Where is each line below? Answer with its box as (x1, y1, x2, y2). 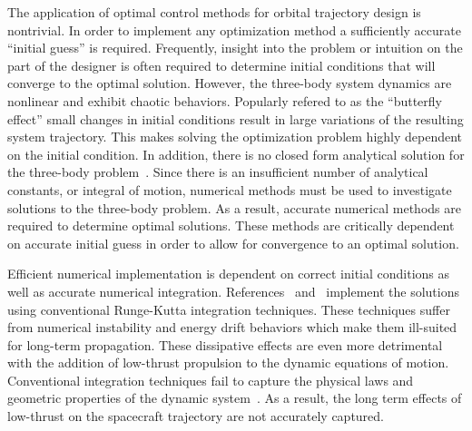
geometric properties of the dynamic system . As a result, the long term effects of (7, 388, 462, 407)
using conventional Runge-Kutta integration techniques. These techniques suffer (7, 299, 450, 318)
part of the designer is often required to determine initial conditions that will (7, 55, 436, 74)
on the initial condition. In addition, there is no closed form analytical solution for (7, 144, 465, 163)
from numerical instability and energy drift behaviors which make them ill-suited (7, 318, 457, 337)
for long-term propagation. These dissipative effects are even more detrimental (7, 335, 443, 354)
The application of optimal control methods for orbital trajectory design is (7, 3, 421, 21)
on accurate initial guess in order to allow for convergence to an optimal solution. (7, 233, 459, 252)
